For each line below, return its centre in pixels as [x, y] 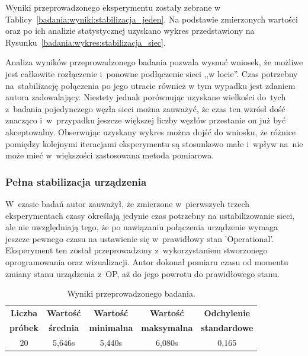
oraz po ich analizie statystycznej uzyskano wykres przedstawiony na [130, 31]
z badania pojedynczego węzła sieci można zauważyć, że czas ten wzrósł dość [145, 108]
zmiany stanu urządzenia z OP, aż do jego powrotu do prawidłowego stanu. [142, 273]
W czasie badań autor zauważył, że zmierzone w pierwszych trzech [128, 203]
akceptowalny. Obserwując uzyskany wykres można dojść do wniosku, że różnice [151, 131]
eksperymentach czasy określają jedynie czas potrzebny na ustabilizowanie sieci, [150, 215]
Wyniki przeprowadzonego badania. [131, 293]
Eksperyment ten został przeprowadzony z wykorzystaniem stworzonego [137, 250]
